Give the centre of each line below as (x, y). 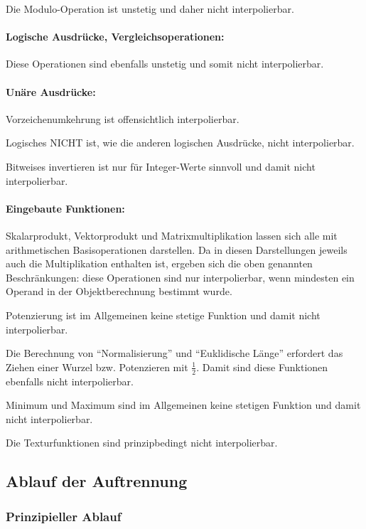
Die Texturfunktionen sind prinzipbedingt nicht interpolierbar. (142, 443)
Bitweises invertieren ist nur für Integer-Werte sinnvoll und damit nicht (161, 166)
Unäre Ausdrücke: (51, 91)
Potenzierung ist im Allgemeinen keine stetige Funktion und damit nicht (163, 315)
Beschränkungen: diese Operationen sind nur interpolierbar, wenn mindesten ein (180, 277)
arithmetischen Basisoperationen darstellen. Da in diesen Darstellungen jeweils (177, 249)
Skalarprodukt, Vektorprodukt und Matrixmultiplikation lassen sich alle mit (172, 235)
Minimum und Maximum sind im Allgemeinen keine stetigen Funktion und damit (183, 405)
